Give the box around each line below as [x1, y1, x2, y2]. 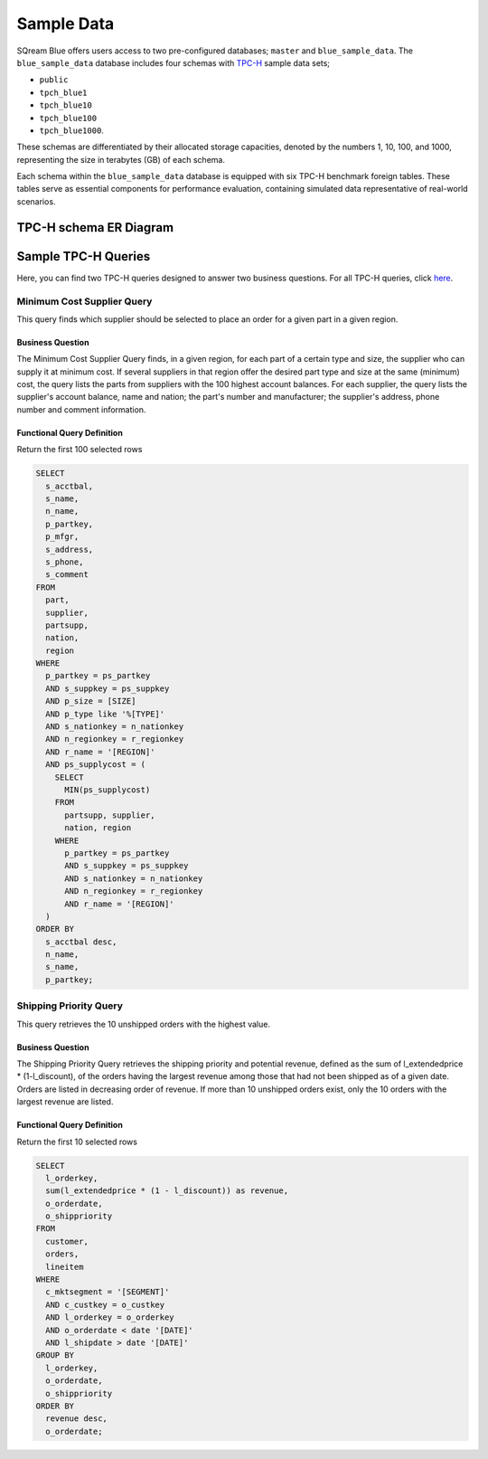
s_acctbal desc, [45, 936, 117, 947]
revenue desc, [45, 1414, 108, 1424]
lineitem [45, 1262, 84, 1272]
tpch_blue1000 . [39, 125, 104, 136]
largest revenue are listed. [16, 1096, 114, 1107]
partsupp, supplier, [64, 810, 155, 820]
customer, [45, 1236, 89, 1246]
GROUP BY [35, 1350, 75, 1360]
